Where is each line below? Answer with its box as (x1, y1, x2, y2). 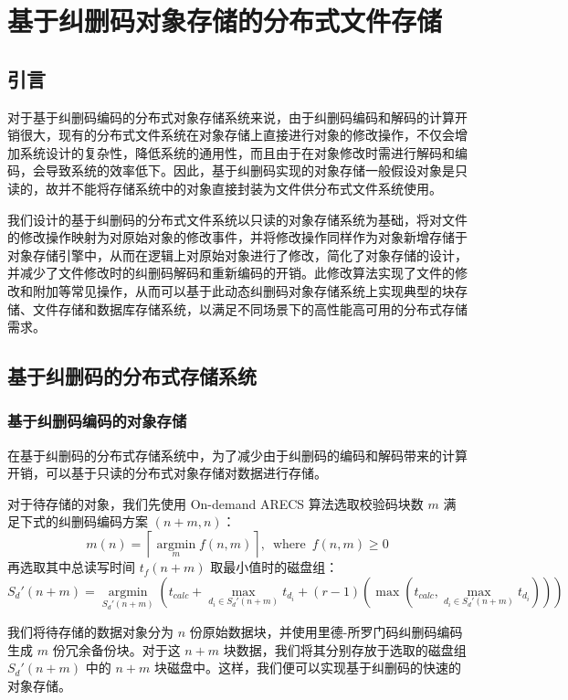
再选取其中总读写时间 (7, 557, 135, 577)
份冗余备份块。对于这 (52, 640, 181, 659)
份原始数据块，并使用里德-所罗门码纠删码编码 (189, 621, 463, 641)
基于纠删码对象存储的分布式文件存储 (7, 2, 443, 39)
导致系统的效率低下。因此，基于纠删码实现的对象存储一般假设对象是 (45, 161, 455, 180)
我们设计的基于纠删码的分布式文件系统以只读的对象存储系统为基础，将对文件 (7, 209, 468, 228)
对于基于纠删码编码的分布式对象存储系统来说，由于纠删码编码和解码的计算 (7, 107, 455, 126)
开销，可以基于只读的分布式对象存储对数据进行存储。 (7, 463, 327, 483)
